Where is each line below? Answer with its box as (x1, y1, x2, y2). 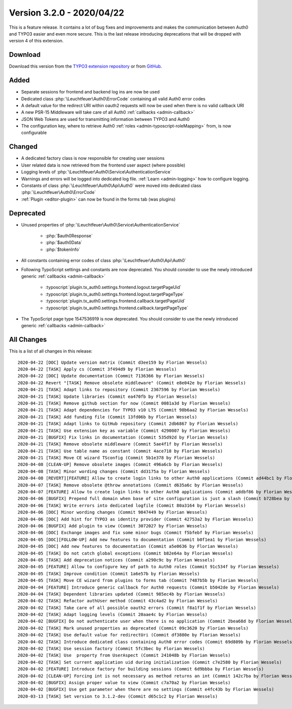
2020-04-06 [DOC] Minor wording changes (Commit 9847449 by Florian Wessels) (18, 509, 208, 515)
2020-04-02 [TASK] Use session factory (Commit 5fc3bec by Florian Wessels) (18, 646, 205, 652)
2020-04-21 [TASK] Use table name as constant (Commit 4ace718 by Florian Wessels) (18, 448, 223, 454)
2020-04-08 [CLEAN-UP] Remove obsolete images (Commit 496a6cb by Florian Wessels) (18, 462, 223, 467)
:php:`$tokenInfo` (45, 246, 80, 252)
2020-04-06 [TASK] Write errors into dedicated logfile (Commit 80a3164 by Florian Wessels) (18, 503, 246, 508)
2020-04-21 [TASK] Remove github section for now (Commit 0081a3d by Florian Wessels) (18, 400, 231, 406)
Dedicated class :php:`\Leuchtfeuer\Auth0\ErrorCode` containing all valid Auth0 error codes (21, 95, 206, 102)
